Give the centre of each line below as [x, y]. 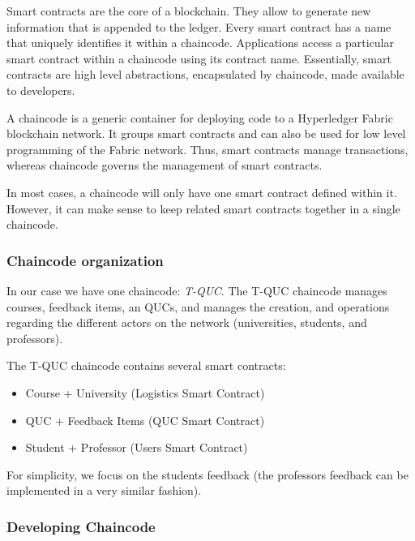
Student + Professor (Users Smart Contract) [137, 447]
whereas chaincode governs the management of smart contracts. [165, 165]
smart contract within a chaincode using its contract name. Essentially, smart [199, 58]
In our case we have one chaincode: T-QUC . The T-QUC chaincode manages [197, 290]
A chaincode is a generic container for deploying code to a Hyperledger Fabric [200, 117]
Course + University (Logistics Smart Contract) [145, 392]
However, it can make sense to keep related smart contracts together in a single [203, 208]
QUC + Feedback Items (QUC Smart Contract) [145, 420]
